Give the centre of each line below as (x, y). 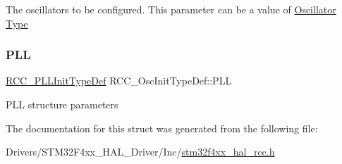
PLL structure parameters (62, 104)
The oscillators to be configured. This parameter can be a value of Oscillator (171, 9)
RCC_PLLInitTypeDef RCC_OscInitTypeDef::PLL (119, 81)
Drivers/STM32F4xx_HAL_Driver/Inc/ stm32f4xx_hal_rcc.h (140, 152)
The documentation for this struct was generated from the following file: (162, 128)
